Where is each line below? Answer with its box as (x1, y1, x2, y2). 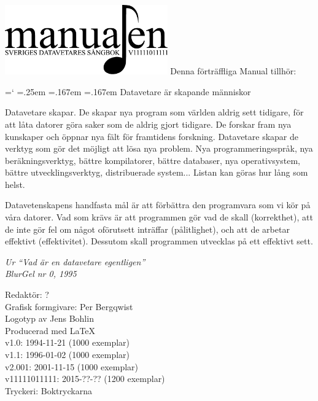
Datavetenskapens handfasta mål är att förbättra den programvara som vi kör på (5, 198, 311, 211)
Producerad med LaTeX (5, 324, 96, 337)
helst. (5, 177, 25, 190)
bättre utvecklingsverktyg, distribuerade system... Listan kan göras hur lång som (5, 166, 308, 179)
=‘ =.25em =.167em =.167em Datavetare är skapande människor (5, 85, 251, 98)
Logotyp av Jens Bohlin (5, 312, 94, 325)
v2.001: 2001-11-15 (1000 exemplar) (5, 360, 139, 373)
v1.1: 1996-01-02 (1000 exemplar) (5, 348, 130, 360)
